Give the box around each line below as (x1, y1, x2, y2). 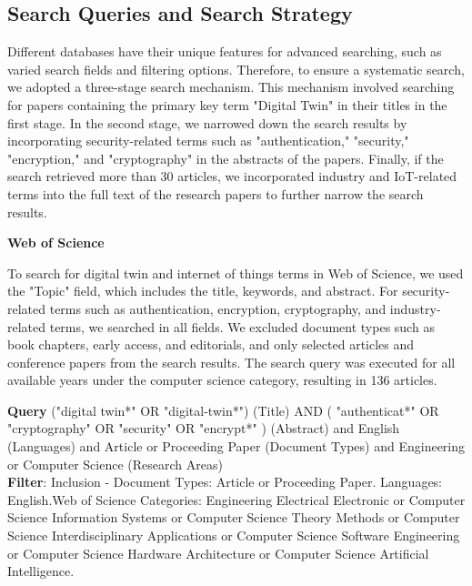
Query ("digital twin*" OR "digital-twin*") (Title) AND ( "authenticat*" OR (7, 400, 439, 419)
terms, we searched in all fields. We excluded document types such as (49, 317, 435, 336)
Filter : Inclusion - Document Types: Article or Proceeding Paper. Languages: (7, 472, 443, 491)
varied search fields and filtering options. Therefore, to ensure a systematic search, (7, 59, 465, 78)
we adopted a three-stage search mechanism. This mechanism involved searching (7, 77, 455, 96)
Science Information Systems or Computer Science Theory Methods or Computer (7, 508, 460, 527)
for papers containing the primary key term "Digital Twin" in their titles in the (7, 95, 447, 114)
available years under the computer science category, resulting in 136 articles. (7, 370, 437, 389)
